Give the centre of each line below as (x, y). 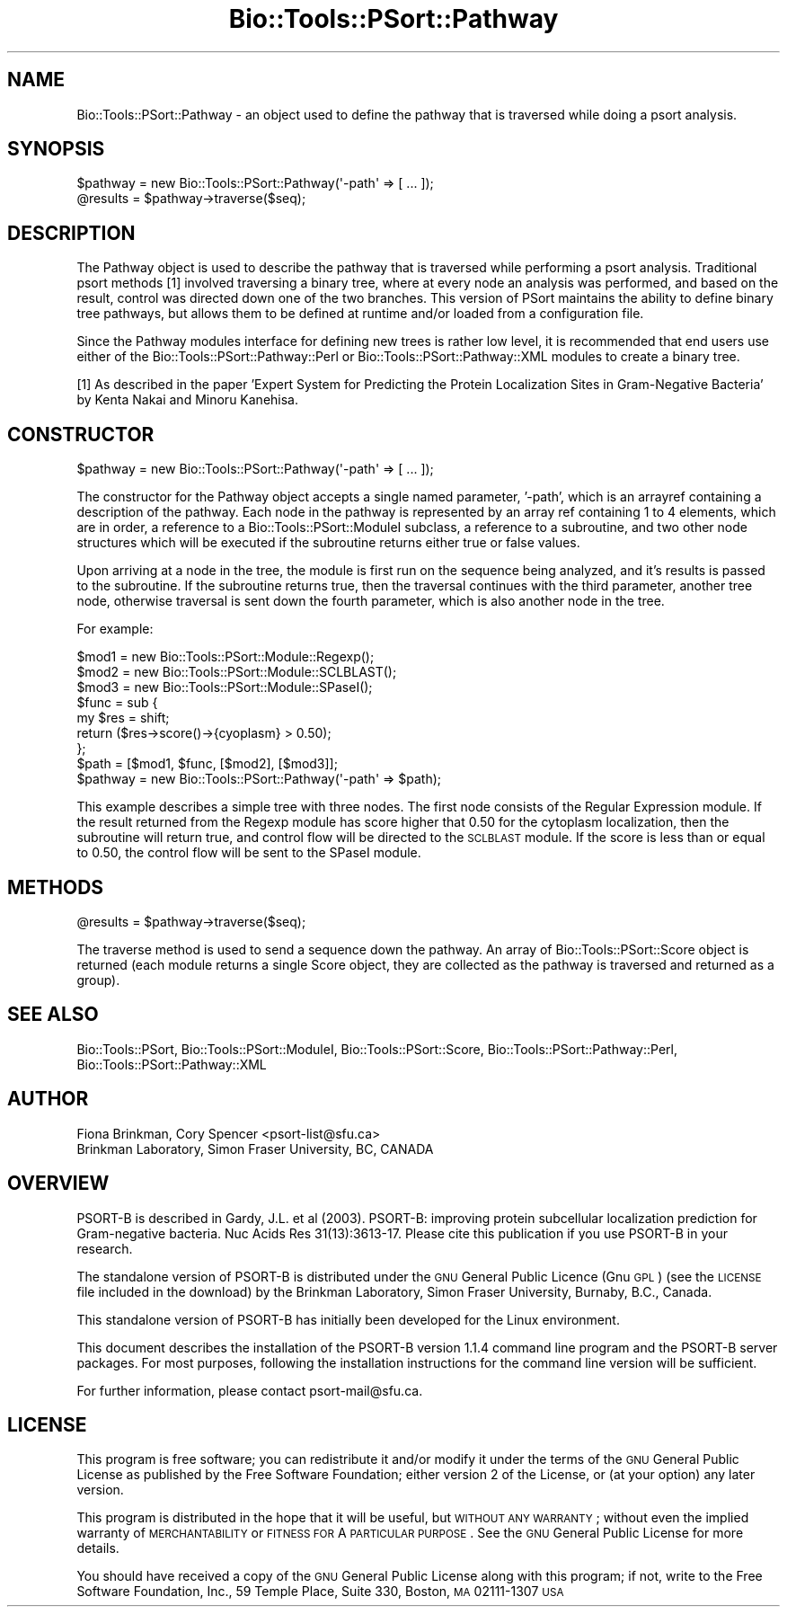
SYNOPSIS (56, 149)
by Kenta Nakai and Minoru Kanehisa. (187, 400)
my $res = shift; (123, 718)
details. (98, 1548)
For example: (115, 629)
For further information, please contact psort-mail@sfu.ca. (250, 1390)
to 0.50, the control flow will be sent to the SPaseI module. (249, 853)
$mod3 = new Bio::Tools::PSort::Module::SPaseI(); (225, 687)
